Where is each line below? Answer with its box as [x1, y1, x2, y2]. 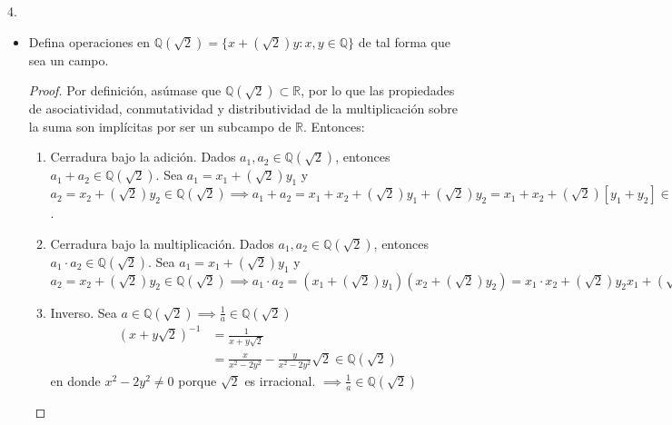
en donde [50, 371, 101, 390]
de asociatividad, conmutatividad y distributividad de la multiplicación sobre [28, 99, 458, 118]
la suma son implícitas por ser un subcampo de [28, 116, 292, 135]
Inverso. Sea [50, 302, 117, 321]
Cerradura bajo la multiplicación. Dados [50, 233, 274, 252]
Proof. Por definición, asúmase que [28, 81, 222, 100]
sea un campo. [28, 50, 109, 69]
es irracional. [244, 371, 316, 390]
